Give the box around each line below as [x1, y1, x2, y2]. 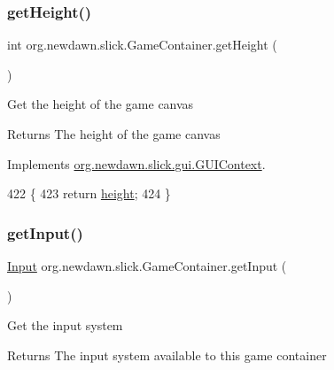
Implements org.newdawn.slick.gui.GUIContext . [7, 154, 266, 173]
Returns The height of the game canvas [7, 125, 221, 143]
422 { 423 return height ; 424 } [7, 184, 171, 203]
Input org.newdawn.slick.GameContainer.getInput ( [7, 257, 287, 274]
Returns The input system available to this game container [7, 345, 327, 364]
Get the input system [7, 316, 123, 335]
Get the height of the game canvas [7, 95, 194, 113]
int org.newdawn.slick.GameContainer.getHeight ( [7, 35, 277, 54]
